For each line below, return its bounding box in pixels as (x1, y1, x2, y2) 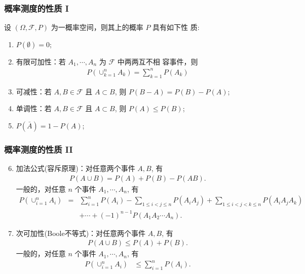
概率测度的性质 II (4, 143, 73, 155)
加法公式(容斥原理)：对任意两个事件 (16, 163, 135, 174)
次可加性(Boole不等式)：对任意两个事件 (16, 227, 146, 238)
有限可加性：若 (16, 56, 66, 66)
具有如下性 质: (152, 22, 200, 32)
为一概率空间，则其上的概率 (51, 22, 143, 32)
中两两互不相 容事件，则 (117, 56, 198, 66)
